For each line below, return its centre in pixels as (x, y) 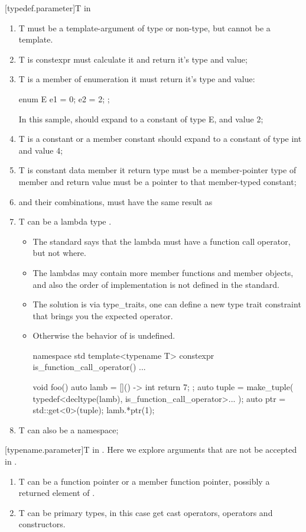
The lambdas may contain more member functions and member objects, (163, 272)
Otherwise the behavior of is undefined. (104, 335)
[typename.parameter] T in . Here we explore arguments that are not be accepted (151, 450)
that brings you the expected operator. (103, 315)
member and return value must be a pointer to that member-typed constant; (157, 181)
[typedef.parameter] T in (48, 8)
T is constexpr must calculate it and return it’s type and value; (133, 59)
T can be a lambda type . (65, 221)
